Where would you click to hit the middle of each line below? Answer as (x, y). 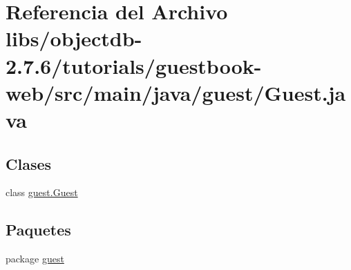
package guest (35, 259)
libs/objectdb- (74, 38)
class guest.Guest (42, 192)
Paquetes (38, 230)
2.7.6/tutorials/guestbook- (134, 65)
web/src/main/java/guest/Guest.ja (176, 92)
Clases (29, 163)
